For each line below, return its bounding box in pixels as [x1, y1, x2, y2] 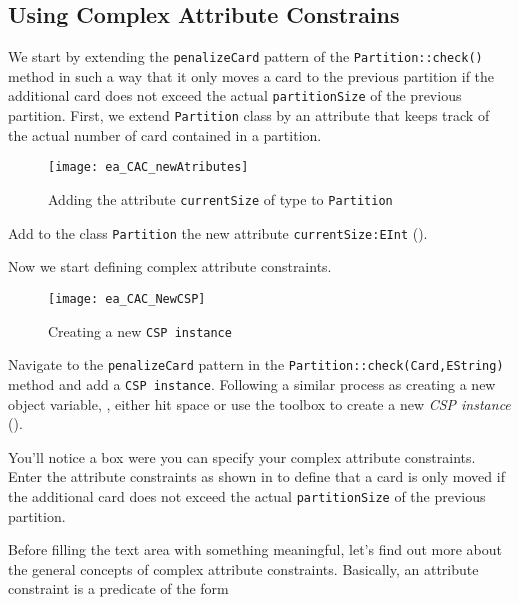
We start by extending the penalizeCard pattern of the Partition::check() [8, 46, 483, 67]
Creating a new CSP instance [48, 320, 232, 341]
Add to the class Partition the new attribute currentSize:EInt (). [8, 222, 428, 243]
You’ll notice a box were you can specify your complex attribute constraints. [8, 446, 476, 467]
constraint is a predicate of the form [8, 578, 229, 599]
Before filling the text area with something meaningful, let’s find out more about [8, 539, 502, 560]
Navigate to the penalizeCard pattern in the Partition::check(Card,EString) [8, 354, 504, 375]
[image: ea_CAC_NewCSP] [48, 291, 206, 306]
